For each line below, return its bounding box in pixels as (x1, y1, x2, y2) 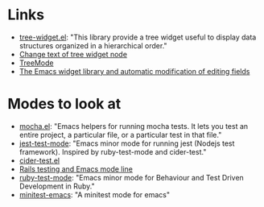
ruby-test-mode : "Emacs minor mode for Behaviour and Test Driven (19, 172, 245, 182)
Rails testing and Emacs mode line (19, 164, 134, 174)
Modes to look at (7, 95, 122, 114)
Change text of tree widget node (19, 49, 128, 59)
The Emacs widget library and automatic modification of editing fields (19, 66, 250, 76)
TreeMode (19, 58, 54, 68)
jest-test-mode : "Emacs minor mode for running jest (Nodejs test (19, 139, 235, 148)
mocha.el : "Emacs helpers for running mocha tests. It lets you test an (19, 121, 249, 130)
